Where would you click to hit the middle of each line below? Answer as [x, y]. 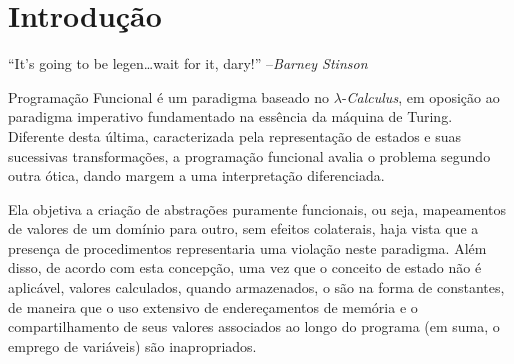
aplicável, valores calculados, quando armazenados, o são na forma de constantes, [256, 287]
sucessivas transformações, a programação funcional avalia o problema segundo [249, 155]
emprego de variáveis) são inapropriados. [132, 345]
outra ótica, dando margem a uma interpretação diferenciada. [196, 175]
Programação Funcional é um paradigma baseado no [169, 96]
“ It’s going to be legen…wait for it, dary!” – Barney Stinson [188, 63]
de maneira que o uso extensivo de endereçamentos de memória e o [213, 306]
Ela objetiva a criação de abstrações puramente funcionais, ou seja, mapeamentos [257, 208]
